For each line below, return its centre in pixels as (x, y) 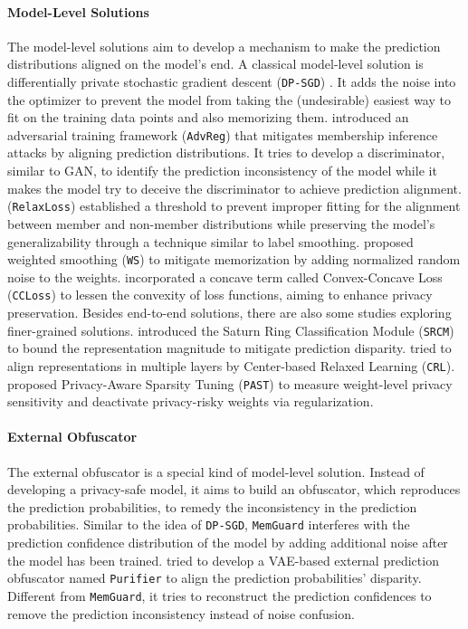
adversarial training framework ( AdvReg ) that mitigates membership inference (223, 134)
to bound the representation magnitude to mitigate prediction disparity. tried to (229, 348)
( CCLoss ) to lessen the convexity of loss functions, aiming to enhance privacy (220, 295)
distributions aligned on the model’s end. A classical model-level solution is (215, 64)
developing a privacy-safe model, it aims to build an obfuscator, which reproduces (234, 489)
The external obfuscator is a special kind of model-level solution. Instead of (216, 471)
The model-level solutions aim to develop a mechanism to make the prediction (224, 46)
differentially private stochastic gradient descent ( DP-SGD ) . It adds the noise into (232, 81)
